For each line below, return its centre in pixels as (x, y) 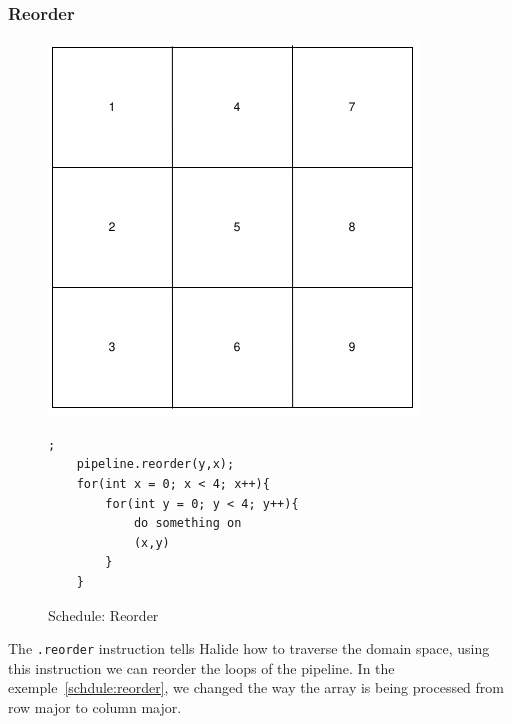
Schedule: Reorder (103, 614)
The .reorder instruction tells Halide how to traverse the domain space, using (249, 648)
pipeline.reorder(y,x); (155, 464)
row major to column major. (95, 707)
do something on (187, 523)
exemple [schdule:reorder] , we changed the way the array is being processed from (256, 687)
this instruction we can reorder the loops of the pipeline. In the (201, 667)
